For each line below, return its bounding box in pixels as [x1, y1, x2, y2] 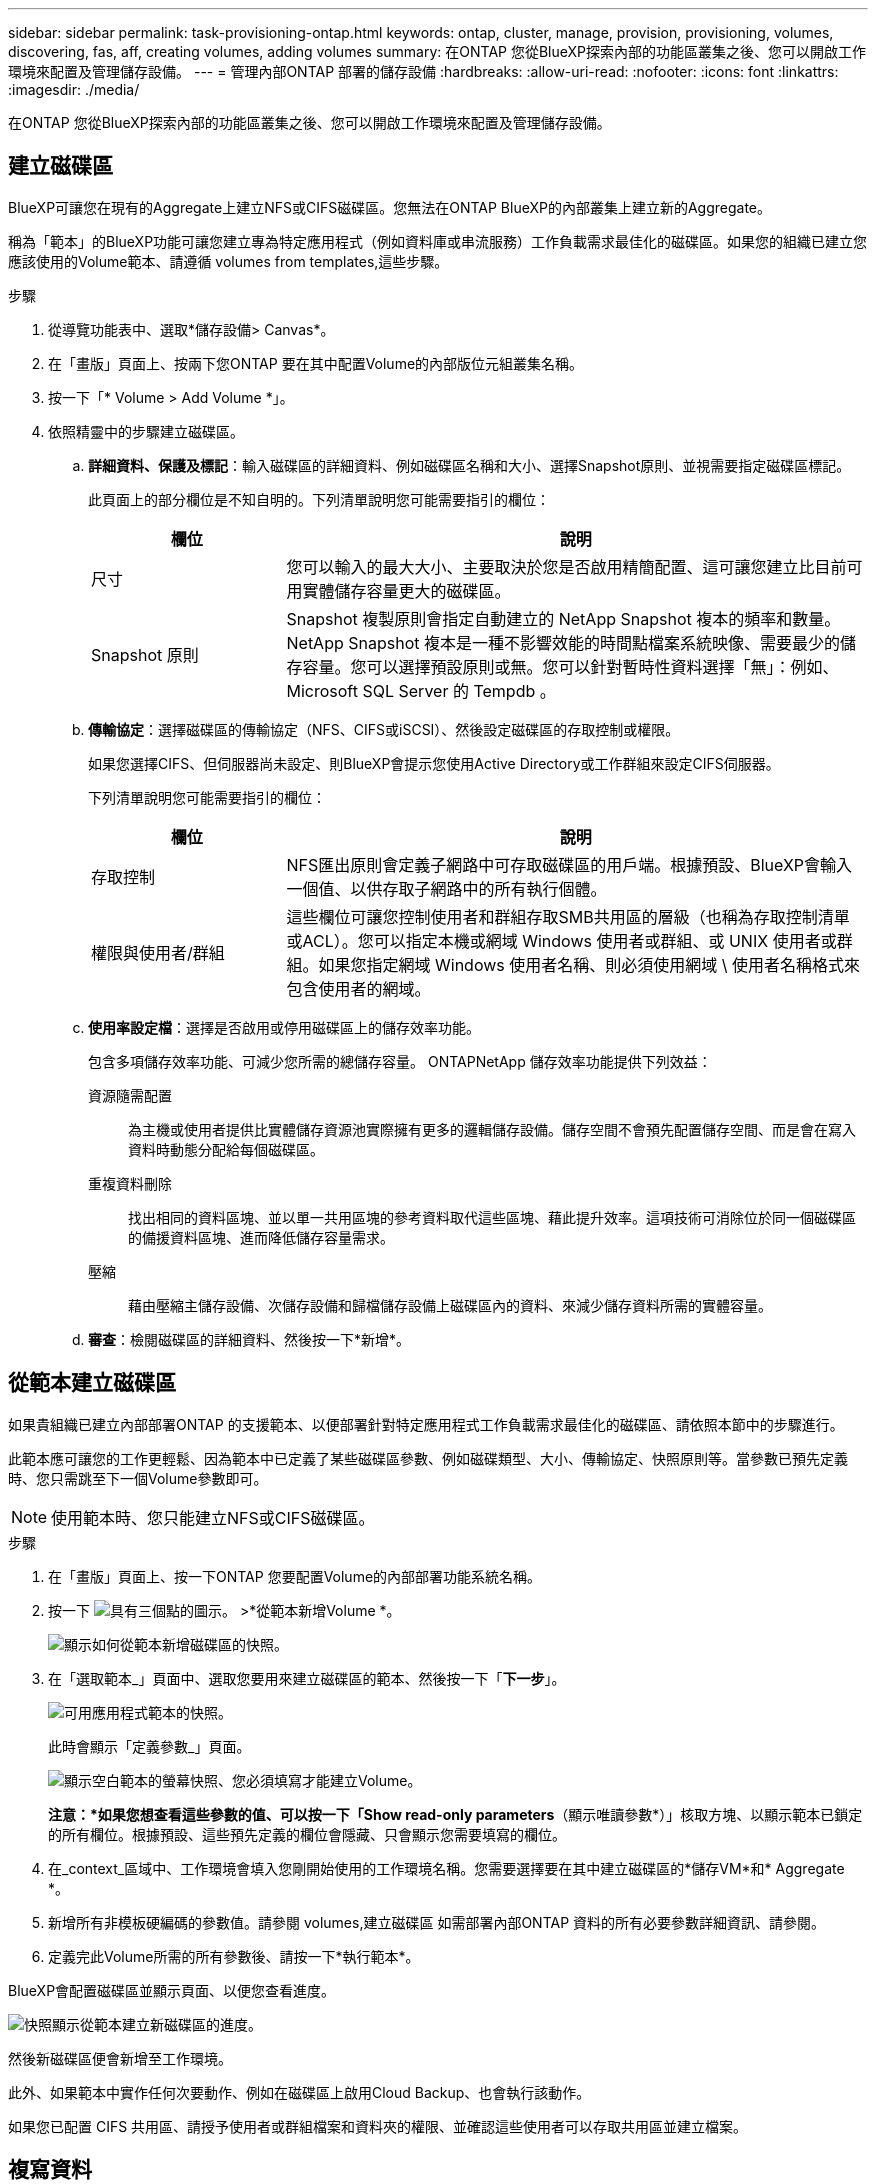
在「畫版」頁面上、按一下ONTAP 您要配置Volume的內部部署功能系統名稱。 [48, 1567, 542, 1585]
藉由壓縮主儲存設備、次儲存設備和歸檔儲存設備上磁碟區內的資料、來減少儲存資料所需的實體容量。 [128, 1296, 772, 1314]
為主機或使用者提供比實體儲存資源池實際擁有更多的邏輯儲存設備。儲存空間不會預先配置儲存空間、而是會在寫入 [128, 1120, 856, 1138]
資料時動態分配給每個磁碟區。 [128, 1140, 324, 1158]
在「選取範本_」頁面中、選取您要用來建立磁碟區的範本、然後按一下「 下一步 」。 [48, 1669, 566, 1687]
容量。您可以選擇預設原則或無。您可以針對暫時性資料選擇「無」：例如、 [302, 656, 839, 677]
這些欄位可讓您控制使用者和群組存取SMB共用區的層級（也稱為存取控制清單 [286, 906, 850, 927]
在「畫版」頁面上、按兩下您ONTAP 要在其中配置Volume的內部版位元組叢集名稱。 [48, 354, 584, 372]
